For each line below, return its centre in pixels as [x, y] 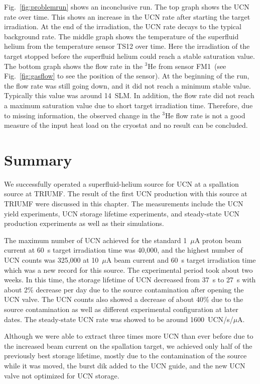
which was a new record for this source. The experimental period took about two [128, 270]
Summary [38, 159]
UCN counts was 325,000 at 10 [51, 260]
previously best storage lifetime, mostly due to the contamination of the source [125, 356]
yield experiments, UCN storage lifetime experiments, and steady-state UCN [122, 213]
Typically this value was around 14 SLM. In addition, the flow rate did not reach [129, 95]
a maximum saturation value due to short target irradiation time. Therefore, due [128, 105]
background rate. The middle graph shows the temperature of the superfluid [121, 36]
